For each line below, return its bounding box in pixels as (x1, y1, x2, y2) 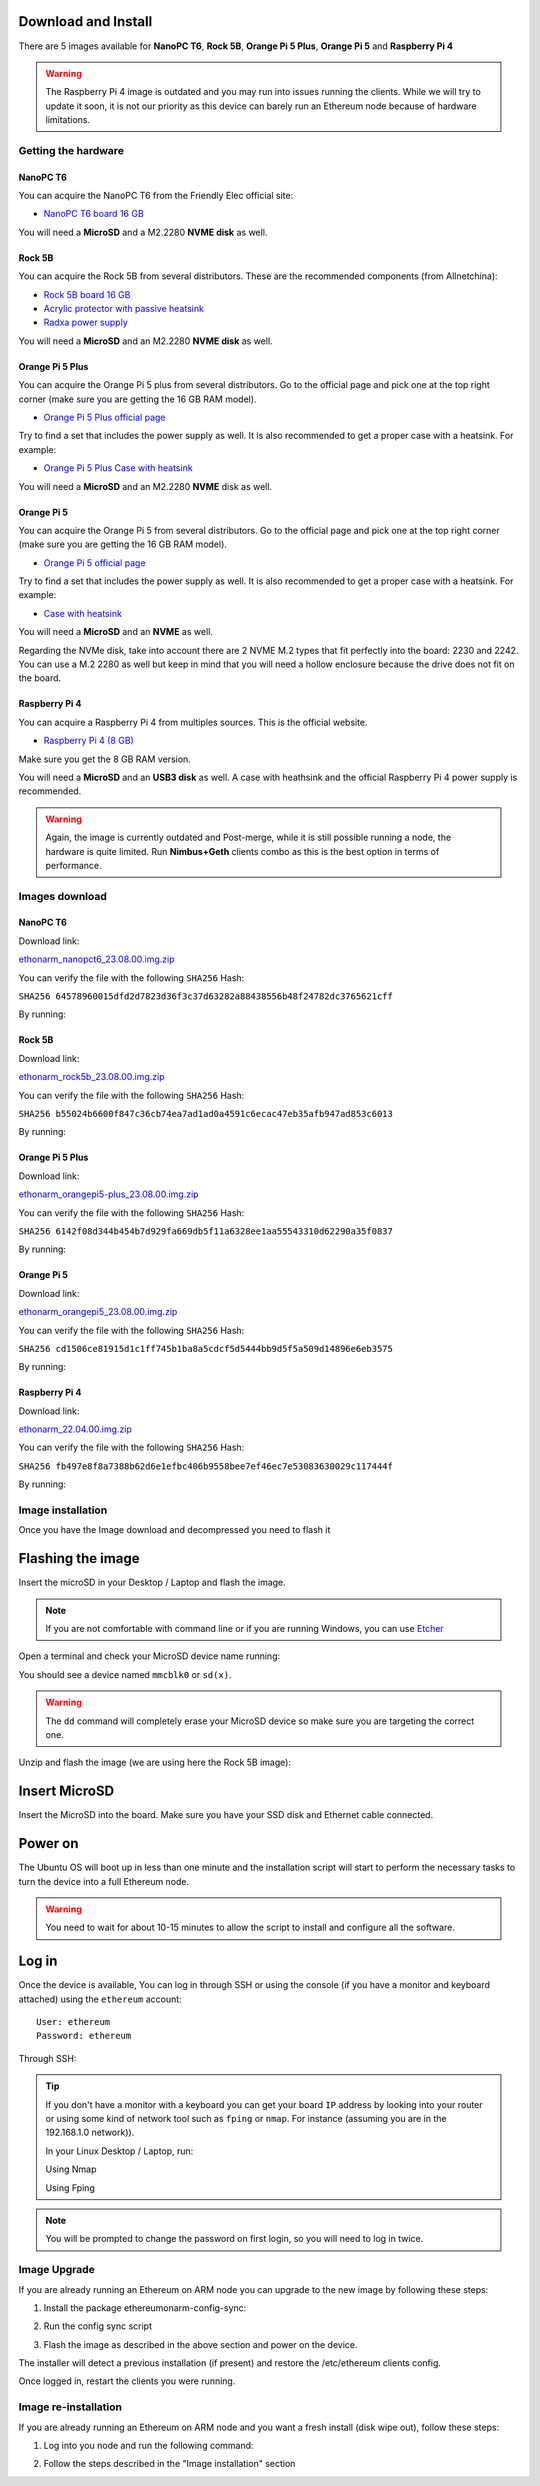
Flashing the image (18, 1550, 140, 1567)
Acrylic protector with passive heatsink (43, 302, 205, 314)
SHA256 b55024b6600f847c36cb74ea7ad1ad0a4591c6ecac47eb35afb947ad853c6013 (18, 1108, 394, 1119)
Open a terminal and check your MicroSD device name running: (18, 1650, 281, 1662)
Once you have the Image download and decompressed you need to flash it (18, 1524, 331, 1536)
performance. (45, 859, 102, 871)
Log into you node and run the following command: (43, 2440, 254, 2452)
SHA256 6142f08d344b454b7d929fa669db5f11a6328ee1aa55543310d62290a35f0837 (18, 1225, 394, 1237)
